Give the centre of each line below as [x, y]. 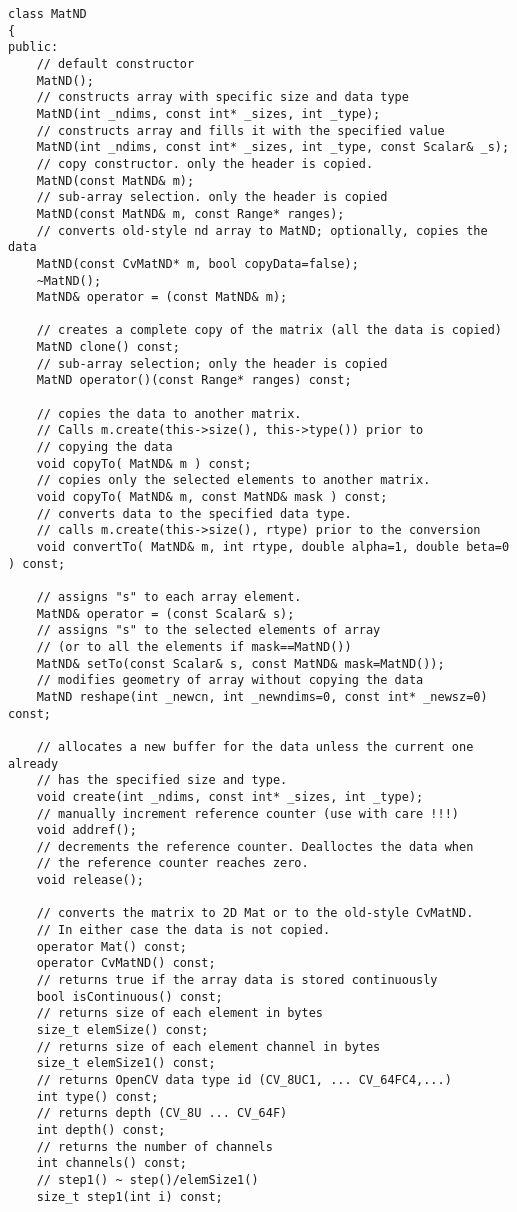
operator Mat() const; [111, 946]
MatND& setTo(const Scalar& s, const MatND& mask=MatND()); [240, 663]
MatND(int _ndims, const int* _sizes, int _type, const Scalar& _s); [273, 147]
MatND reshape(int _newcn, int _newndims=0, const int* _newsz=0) [262, 696]
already [33, 763]
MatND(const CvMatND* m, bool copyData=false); [197, 263]
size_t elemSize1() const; [126, 1063]
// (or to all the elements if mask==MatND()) [194, 646]
